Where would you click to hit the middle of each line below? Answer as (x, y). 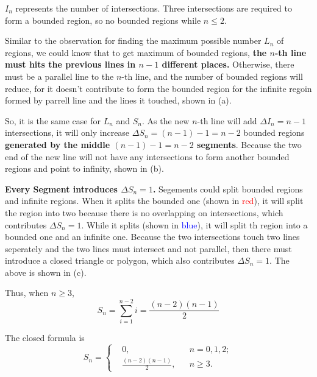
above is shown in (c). (46, 272)
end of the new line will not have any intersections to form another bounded (147, 156)
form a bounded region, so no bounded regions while (103, 20)
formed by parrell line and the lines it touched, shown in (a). (118, 100)
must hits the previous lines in (70, 64)
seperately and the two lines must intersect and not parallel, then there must (148, 248)
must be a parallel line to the (59, 76)
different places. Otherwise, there (228, 64)
